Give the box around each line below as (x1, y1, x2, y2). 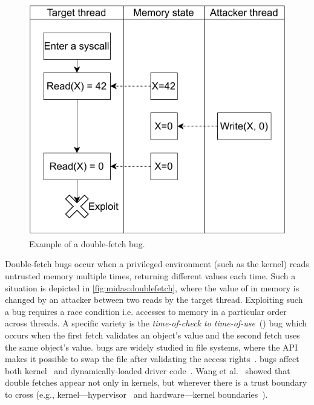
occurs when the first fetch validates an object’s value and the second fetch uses (5, 328, 300, 341)
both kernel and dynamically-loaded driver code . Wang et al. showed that (5, 364, 290, 377)
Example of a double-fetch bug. (29, 237, 145, 250)
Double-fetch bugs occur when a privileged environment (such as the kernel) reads (5, 258, 309, 270)
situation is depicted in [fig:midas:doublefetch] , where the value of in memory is (5, 281, 299, 294)
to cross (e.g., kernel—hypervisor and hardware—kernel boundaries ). (5, 387, 268, 400)
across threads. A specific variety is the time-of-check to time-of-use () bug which (5, 317, 307, 329)
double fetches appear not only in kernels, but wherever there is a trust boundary (5, 376, 307, 389)
